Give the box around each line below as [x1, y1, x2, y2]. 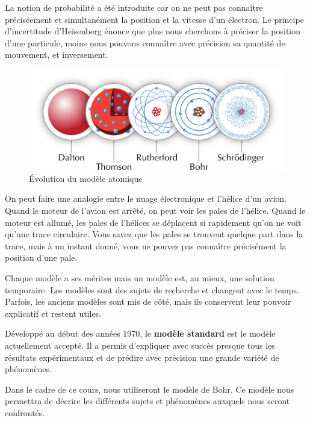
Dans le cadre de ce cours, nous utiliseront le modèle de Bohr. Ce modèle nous [5, 382, 294, 395]
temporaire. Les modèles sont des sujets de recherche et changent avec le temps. [5, 283, 299, 296]
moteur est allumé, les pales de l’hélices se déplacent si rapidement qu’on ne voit [5, 216, 302, 228]
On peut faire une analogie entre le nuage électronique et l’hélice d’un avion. [5, 192, 287, 205]
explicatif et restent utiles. [5, 307, 102, 319]
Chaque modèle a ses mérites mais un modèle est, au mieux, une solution [5, 272, 274, 284]
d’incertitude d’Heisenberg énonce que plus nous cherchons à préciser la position [5, 25, 301, 37]
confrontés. [5, 406, 45, 419]
